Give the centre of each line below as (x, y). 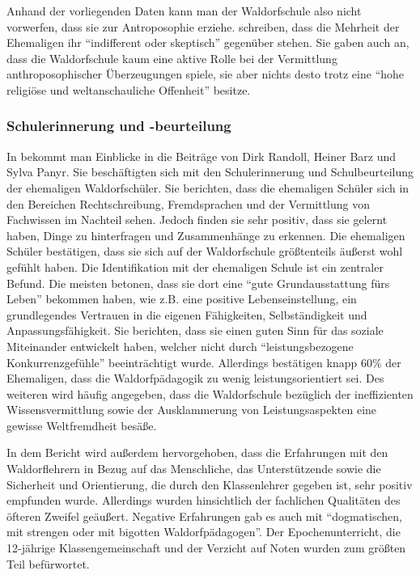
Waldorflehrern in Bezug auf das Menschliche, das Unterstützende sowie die (194, 469)
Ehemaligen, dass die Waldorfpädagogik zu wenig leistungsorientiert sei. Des (195, 378)
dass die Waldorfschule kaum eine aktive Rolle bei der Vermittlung (172, 58)
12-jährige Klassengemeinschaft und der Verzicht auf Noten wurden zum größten (206, 548)
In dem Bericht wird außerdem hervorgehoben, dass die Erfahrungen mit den (197, 452)
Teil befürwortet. (48, 563)
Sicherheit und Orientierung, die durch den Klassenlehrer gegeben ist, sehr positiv (210, 484)
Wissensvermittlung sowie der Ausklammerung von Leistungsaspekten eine (192, 410)
